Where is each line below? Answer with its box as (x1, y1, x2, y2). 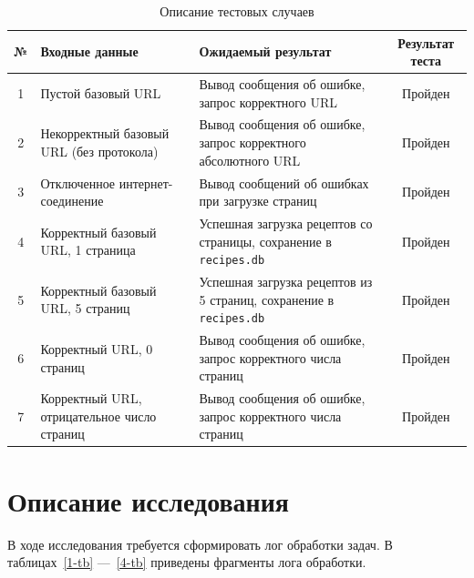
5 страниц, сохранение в (199, 289, 335, 309)
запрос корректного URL (199, 92, 337, 111)
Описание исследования (7, 482, 289, 519)
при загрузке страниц (199, 191, 317, 210)
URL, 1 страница (40, 240, 136, 259)
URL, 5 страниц (40, 299, 130, 318)
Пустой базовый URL (40, 83, 161, 102)
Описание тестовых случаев (160, 2, 314, 20)
